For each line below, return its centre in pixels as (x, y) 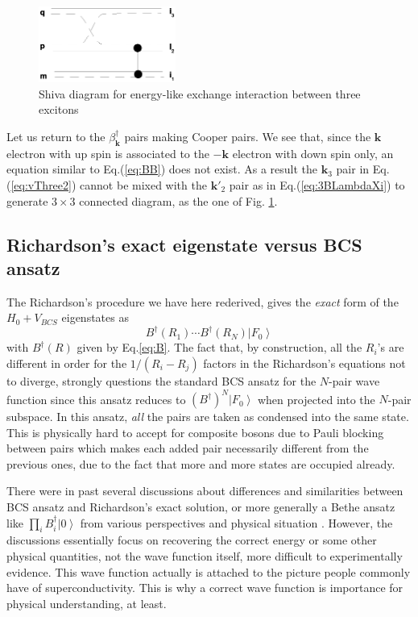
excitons (59, 109)
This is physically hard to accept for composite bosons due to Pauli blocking (195, 432)
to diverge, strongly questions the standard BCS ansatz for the (161, 380)
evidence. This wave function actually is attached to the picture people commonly (209, 571)
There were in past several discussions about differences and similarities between (205, 491)
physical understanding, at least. (87, 603)
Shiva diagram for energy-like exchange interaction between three (200, 93)
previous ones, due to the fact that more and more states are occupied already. (201, 463)
